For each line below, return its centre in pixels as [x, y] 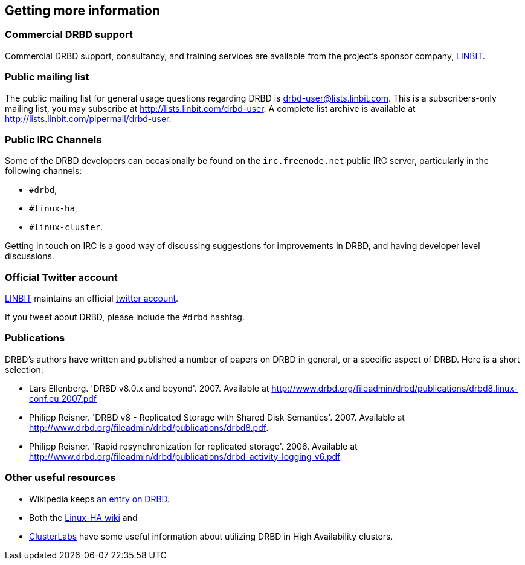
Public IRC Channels [53, 139]
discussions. [30, 256]
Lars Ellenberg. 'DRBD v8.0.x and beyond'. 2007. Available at [149, 388]
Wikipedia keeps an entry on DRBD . [100, 499]
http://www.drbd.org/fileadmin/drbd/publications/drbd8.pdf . [149, 427]
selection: [24, 369]
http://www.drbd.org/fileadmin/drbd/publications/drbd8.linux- [395, 388]
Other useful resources [60, 478]
